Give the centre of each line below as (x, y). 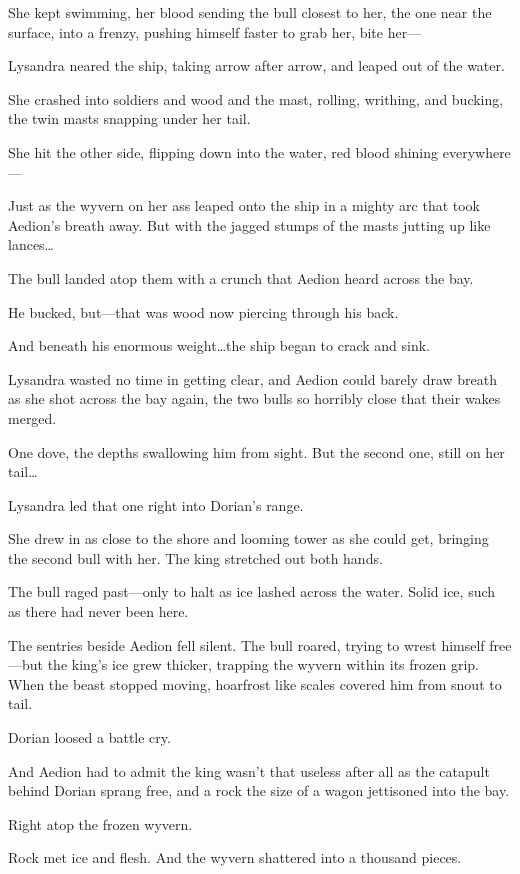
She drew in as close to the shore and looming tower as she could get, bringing (248, 538)
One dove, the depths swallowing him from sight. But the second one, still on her (256, 451)
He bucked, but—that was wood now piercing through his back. (203, 311)
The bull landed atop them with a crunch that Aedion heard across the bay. (241, 277)
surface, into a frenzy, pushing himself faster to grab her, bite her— (215, 31)
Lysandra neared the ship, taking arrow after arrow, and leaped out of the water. (256, 65)
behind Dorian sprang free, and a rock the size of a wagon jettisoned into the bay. (259, 790)
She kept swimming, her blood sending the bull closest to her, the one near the (250, 12)
